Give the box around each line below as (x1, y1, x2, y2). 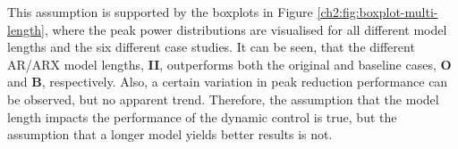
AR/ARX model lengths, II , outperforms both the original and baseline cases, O (7, 54, 452, 73)
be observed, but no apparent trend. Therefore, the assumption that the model (7, 89, 439, 108)
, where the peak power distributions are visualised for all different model (45, 20, 447, 38)
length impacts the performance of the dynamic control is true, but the (7, 107, 397, 126)
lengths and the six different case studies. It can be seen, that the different (7, 37, 415, 56)
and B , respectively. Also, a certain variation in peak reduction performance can (7, 72, 448, 91)
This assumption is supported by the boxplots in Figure (7, 3, 313, 21)
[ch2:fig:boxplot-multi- (317, 3, 438, 21)
